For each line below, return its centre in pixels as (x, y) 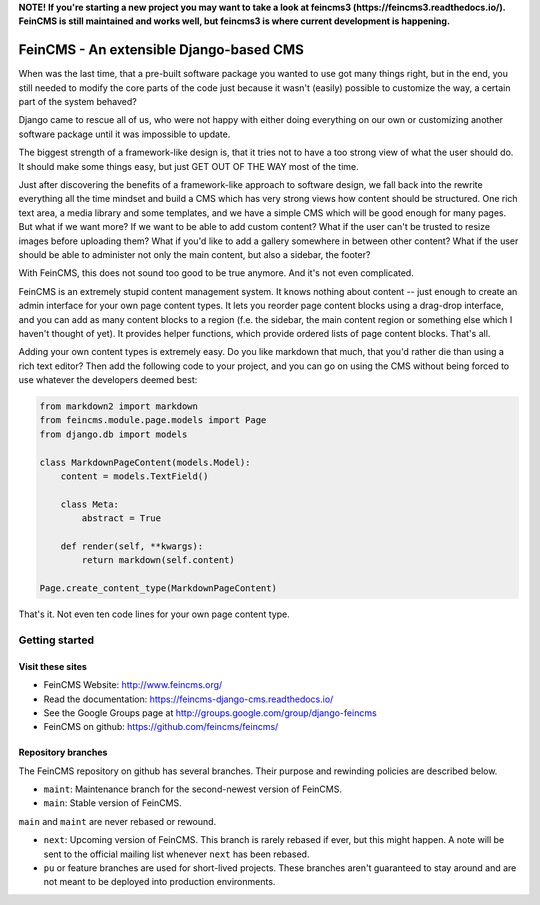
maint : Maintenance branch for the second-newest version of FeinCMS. (192, 789)
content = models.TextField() (134, 476)
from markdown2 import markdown (119, 406)
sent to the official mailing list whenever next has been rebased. (176, 854)
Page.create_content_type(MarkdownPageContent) (158, 588)
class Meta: (90, 504)
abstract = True (121, 518)
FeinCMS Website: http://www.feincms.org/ (133, 685)
